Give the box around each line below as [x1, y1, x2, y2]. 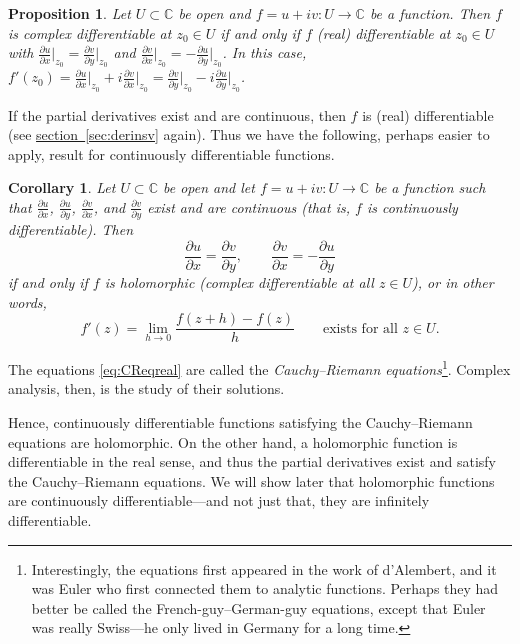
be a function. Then [369, 3, 491, 23]
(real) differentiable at [317, 22, 451, 43]
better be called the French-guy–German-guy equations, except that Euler [31, 597, 486, 618]
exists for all [322, 321, 398, 336]
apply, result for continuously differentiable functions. [8, 143, 335, 164]
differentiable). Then [8, 219, 134, 240]
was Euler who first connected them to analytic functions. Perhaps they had [31, 578, 499, 599]
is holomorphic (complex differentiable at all [104, 271, 374, 292]
